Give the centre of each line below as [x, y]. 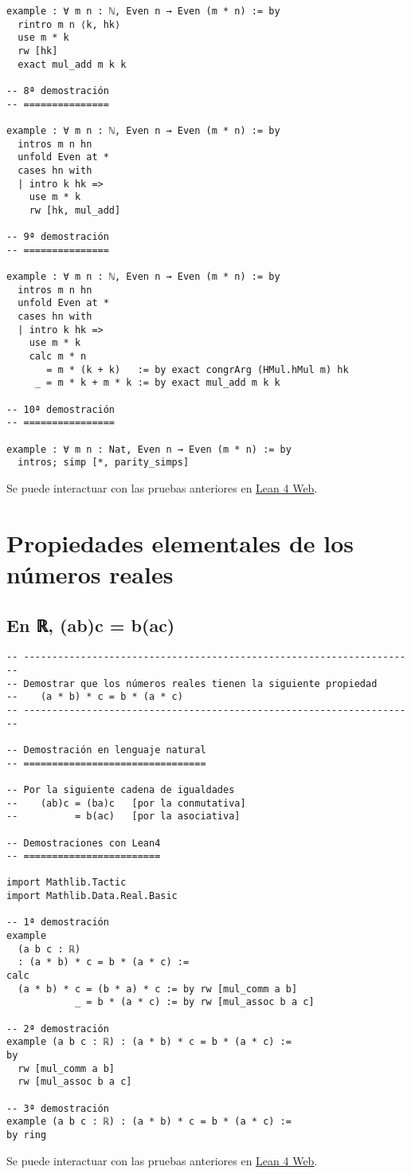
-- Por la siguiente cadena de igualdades [121, 789]
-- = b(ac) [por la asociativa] [123, 817]
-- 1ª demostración [58, 923]
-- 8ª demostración [58, 90]
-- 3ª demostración [58, 1108]
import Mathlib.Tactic [67, 883]
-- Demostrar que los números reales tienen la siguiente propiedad [192, 683]
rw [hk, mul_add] [75, 210]
